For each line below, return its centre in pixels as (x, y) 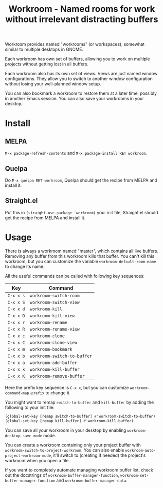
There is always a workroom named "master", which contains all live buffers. (82, 251)
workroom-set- (134, 475)
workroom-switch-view (55, 302)
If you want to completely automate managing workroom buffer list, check (79, 470)
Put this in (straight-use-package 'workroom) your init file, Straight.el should (81, 212)
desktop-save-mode (24, 436)
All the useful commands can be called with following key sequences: (75, 276)
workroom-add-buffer (54, 363)
